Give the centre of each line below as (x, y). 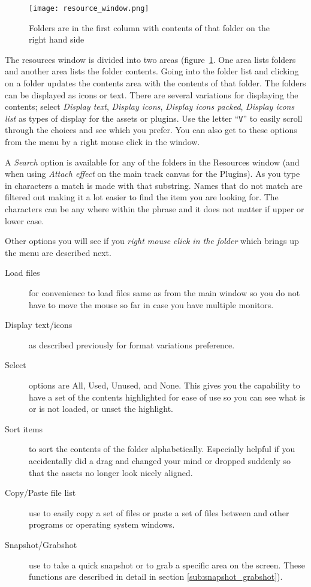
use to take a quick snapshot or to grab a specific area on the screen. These (167, 565)
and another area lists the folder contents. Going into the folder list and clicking (152, 71)
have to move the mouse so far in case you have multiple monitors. (151, 304)
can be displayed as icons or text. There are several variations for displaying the (152, 94)
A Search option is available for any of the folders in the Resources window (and (152, 162)
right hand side (57, 39)
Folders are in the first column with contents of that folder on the (149, 27)
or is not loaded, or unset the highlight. (101, 409)
